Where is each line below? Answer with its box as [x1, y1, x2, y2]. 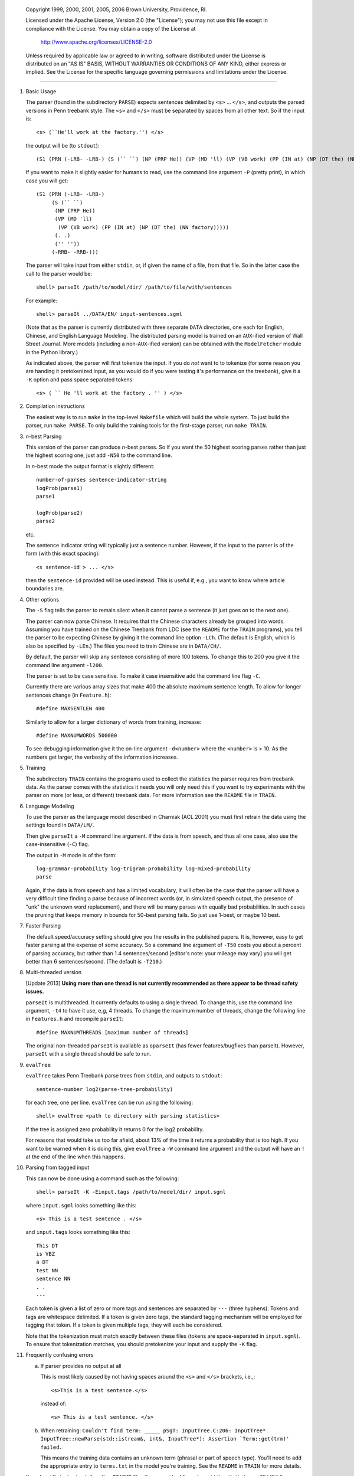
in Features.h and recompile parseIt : [25, 1015, 124, 1023]
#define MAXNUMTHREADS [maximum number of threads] [36, 1029, 189, 1036]
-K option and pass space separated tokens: [25, 375, 134, 383]
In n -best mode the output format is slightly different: [25, 462, 155, 469]
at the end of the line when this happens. [25, 1153, 125, 1160]
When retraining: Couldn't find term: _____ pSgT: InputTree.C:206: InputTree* [40, 1426, 266, 1434]
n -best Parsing [25, 433, 62, 440]
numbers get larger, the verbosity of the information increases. [25, 753, 178, 760]
